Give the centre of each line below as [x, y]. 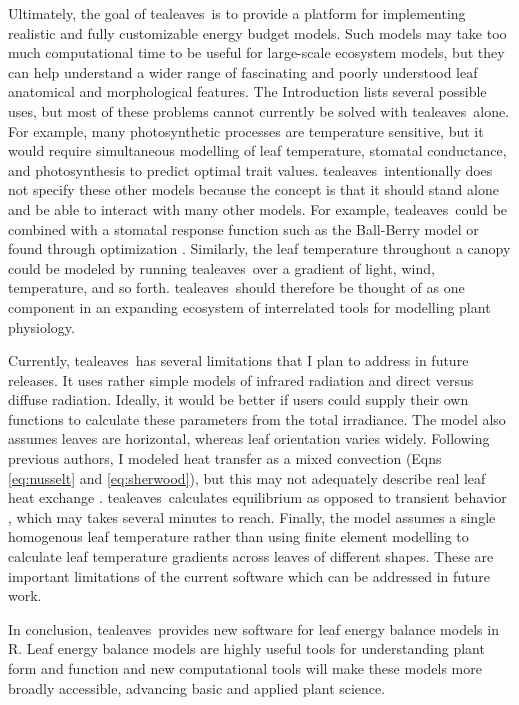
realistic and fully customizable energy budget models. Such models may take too [257, 32]
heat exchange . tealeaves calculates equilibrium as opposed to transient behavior [257, 497]
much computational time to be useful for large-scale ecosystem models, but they [256, 52]
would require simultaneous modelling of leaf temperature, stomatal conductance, [257, 150]
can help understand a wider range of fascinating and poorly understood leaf [243, 71]
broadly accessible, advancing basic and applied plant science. [197, 687]
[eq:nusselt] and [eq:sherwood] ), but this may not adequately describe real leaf [247, 477]
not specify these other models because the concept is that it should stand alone [253, 189]
